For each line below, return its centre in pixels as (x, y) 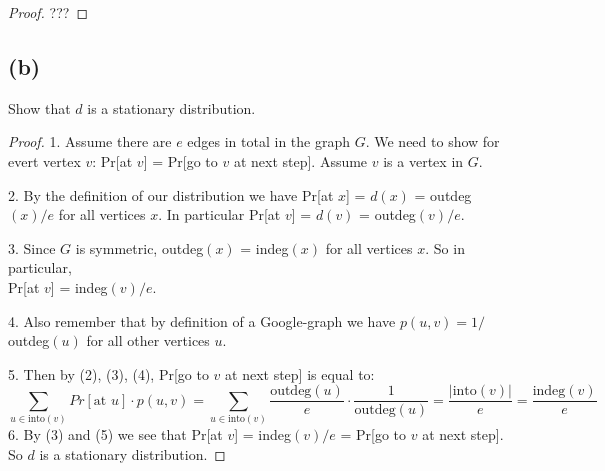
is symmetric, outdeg (139, 247)
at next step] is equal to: (300, 373)
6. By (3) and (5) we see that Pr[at (115, 434)
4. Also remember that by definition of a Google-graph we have (202, 320)
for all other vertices (148, 340)
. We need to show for (432, 141)
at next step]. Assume (300, 160)
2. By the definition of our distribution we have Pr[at (171, 194)
